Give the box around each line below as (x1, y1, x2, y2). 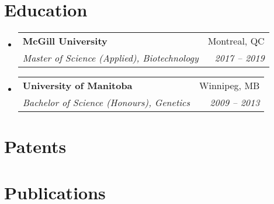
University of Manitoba (22, 79, 133, 93)
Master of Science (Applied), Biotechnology (22, 51, 199, 65)
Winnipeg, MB (199, 79, 260, 93)
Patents (4, 134, 67, 158)
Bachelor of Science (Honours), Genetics (22, 96, 190, 110)
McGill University (22, 34, 107, 48)
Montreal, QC (207, 34, 265, 48)
